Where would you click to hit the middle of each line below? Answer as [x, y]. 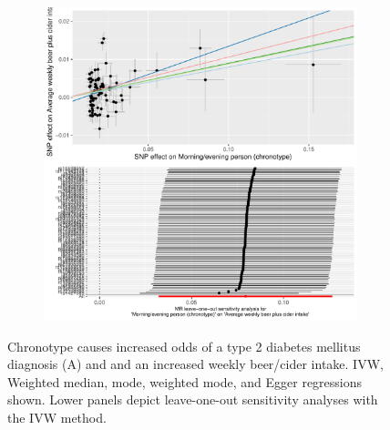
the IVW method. [57, 417]
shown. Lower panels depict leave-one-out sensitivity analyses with [193, 399]
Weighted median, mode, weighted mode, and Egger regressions [185, 381]
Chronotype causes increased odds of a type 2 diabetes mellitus [184, 346]
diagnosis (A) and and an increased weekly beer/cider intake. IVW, [195, 364]
